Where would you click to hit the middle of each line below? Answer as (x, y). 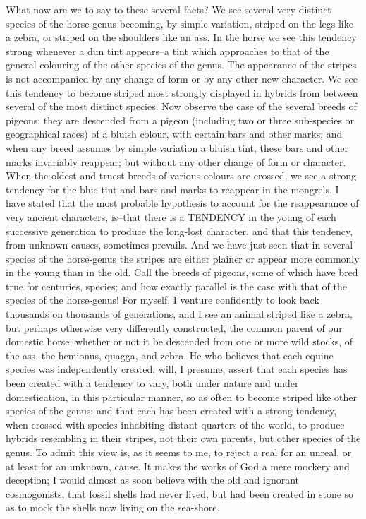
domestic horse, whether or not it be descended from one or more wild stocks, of (179, 341)
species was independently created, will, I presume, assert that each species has (177, 369)
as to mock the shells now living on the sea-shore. (113, 507)
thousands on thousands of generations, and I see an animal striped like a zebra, (179, 314)
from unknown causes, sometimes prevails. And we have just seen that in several (179, 245)
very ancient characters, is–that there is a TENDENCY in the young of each (171, 216)
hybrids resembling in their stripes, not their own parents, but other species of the (183, 438)
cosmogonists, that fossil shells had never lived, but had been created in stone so (180, 493)
